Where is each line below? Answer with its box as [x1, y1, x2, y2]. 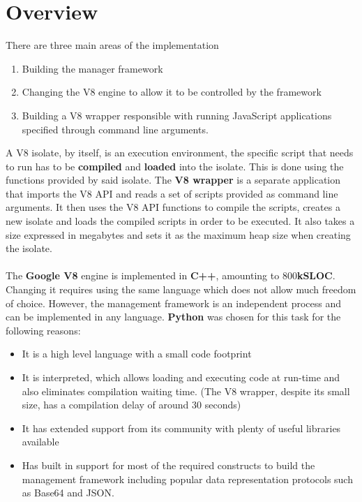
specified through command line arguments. [22, 121, 209, 136]
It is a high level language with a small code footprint [22, 346, 252, 361]
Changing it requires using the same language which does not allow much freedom [6, 282, 356, 297]
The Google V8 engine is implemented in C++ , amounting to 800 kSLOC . [6, 268, 335, 283]
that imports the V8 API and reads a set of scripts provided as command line [6, 186, 338, 200]
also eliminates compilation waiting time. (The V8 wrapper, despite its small [22, 383, 350, 398]
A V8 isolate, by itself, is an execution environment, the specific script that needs [6, 145, 354, 160]
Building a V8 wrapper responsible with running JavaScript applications [22, 108, 332, 122]
